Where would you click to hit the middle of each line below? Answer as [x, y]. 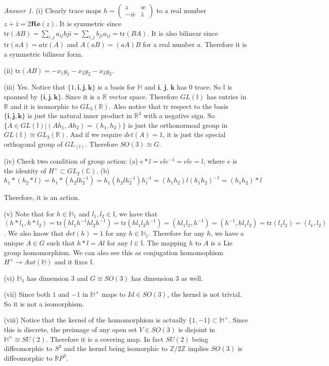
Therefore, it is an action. [42, 197]
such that [61, 242]
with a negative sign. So [179, 115]
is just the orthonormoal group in [178, 125]
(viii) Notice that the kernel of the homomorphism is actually [95, 320]
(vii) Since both [27, 294]
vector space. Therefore [143, 96]
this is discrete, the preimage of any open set [71, 329]
